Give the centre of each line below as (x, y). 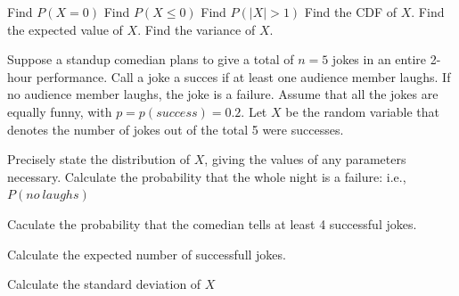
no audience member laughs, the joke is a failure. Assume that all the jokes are (223, 94)
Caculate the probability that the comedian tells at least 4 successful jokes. (212, 223)
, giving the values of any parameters (305, 159)
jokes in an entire (379, 59)
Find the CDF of (351, 12)
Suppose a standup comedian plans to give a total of (151, 59)
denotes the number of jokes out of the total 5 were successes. (176, 129)
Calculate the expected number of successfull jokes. (147, 254)
